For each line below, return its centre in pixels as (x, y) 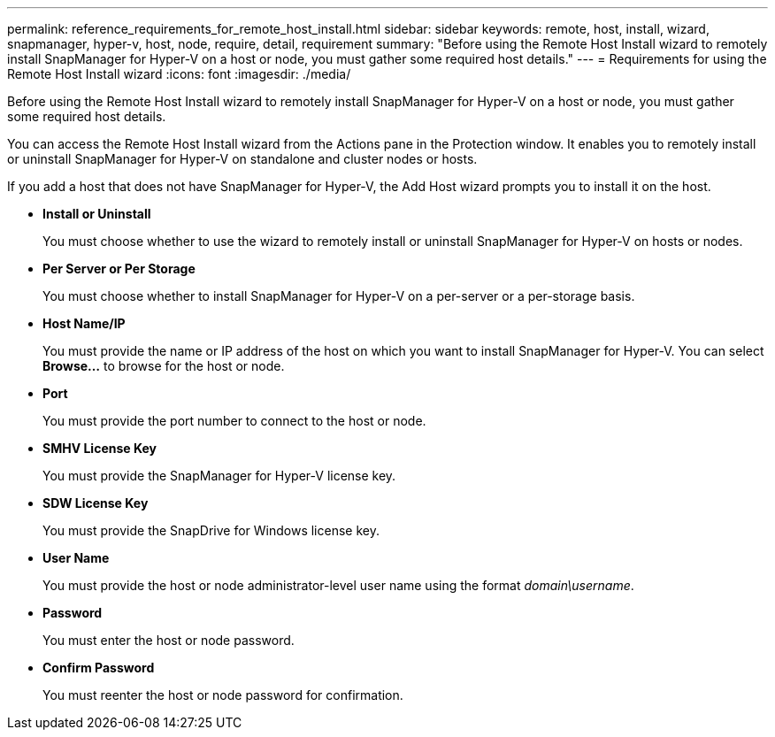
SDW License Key (96, 503)
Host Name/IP (84, 323)
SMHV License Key (100, 448)
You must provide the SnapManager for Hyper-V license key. (219, 476)
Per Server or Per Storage (119, 269)
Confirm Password (99, 668)
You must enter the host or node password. (169, 640)
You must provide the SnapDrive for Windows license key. (211, 530)
